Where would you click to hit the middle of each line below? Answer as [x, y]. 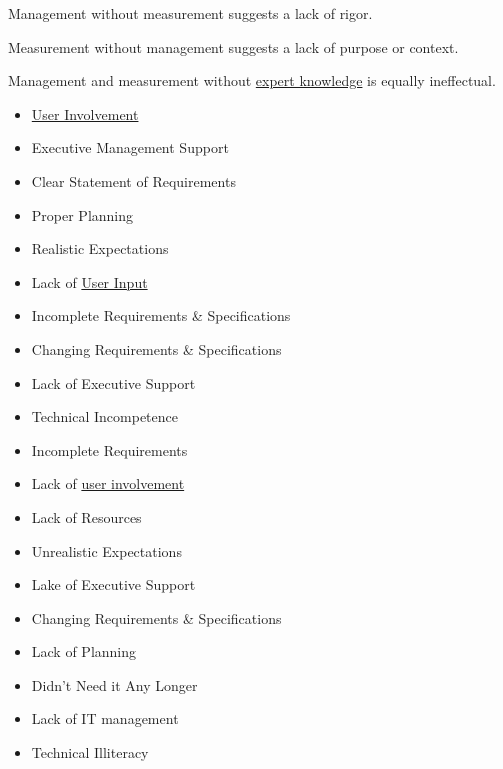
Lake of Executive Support [113, 584]
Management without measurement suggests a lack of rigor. [190, 13]
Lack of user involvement [108, 483]
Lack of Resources [86, 516]
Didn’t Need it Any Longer [114, 684]
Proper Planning [82, 214]
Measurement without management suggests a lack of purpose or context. [233, 46]
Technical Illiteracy [90, 752]
